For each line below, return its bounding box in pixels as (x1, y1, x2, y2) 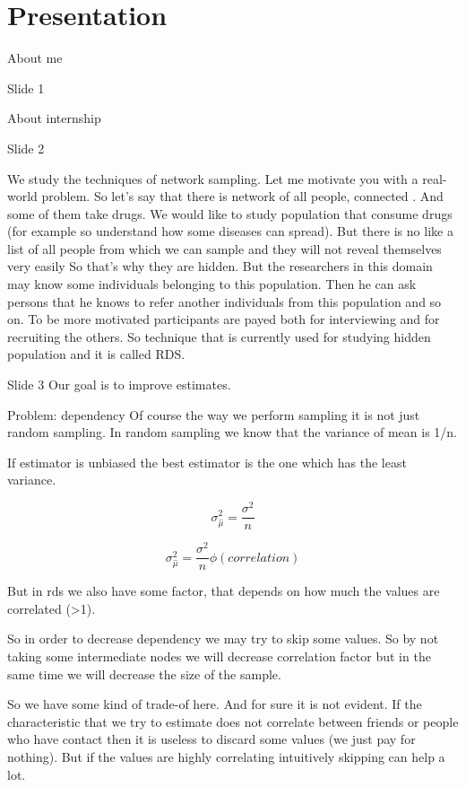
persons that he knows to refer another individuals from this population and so (7, 292, 442, 310)
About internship (7, 109, 101, 127)
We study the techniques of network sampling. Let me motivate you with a (7, 169, 419, 188)
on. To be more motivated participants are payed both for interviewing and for (7, 310, 440, 328)
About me (7, 48, 63, 67)
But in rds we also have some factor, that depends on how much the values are (7, 582, 440, 600)
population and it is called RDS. (7, 345, 186, 363)
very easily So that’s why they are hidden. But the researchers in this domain (7, 257, 433, 275)
